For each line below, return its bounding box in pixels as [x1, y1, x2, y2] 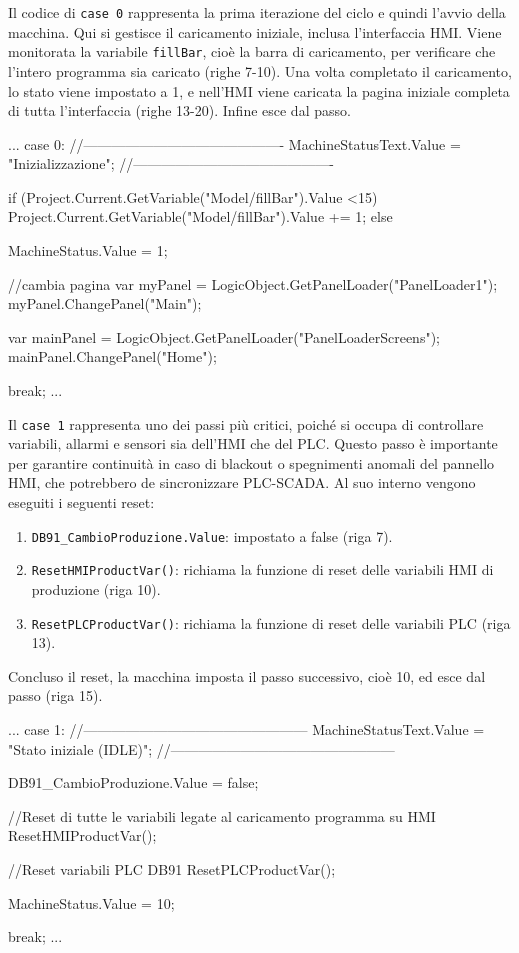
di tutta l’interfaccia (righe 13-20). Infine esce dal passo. [8, 100, 351, 121]
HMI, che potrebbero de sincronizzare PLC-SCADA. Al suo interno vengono [8, 472, 476, 493]
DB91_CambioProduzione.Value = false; [8, 772, 259, 793]
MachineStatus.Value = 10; [8, 892, 175, 913]
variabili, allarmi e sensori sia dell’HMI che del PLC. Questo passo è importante [8, 433, 498, 454]
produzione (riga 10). [31, 578, 161, 599]
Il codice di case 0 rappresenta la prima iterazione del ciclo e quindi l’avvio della [8, 2, 506, 22]
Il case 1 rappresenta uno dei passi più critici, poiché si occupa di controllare [8, 413, 484, 434]
